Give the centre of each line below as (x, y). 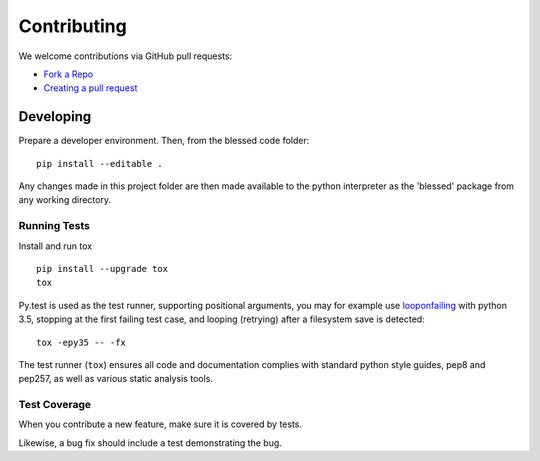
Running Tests (54, 226)
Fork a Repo (68, 74)
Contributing (72, 26)
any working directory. (65, 200)
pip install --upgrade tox (102, 268)
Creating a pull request (90, 88)
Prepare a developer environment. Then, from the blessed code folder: (164, 141)
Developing (55, 116)
